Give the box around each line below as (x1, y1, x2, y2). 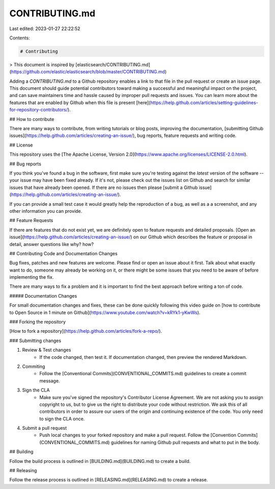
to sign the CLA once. (39, 415, 85, 422)
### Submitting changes (9, 337, 61, 344)
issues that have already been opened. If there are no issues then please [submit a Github (9, 184, 198, 190)
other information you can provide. (9, 208, 82, 214)
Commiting (22, 363, 45, 370)
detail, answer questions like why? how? (9, 241, 94, 247)
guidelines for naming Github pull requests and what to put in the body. (111, 439, 260, 445)
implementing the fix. (9, 274, 54, 280)
